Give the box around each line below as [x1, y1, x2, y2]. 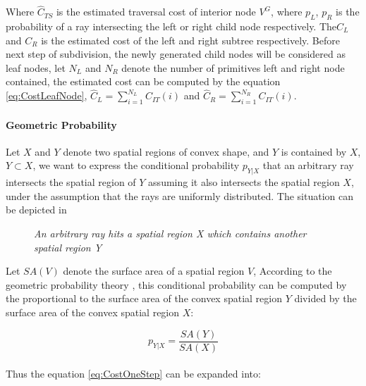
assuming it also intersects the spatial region [148, 175, 340, 189]
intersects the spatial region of [6, 175, 136, 189]
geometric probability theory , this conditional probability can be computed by [6, 277, 347, 292]
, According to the [253, 263, 332, 278]
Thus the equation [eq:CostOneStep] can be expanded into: [6, 366, 261, 381]
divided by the [294, 291, 357, 306]
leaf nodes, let [6, 60, 66, 75]
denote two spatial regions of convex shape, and [63, 144, 269, 158]
